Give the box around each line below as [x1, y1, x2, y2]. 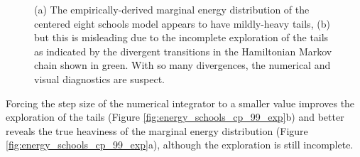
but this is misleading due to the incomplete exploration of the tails [34, 30, 329, 45]
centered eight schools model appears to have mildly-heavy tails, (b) [34, 16, 330, 31]
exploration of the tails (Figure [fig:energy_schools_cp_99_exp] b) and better [6, 109, 344, 124]
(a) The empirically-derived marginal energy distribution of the [34, 2, 310, 16]
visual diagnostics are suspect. [34, 71, 165, 86]
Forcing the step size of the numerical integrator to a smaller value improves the [6, 95, 355, 110]
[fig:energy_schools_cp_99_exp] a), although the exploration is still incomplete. [6, 137, 354, 152]
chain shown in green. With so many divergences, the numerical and [34, 58, 331, 72]
